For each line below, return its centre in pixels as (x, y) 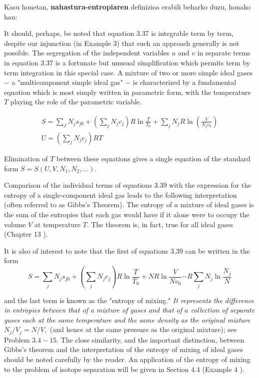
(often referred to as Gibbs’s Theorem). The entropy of (88, 204)
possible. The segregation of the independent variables (87, 53)
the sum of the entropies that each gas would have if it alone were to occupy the (127, 214)
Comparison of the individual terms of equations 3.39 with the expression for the (128, 185)
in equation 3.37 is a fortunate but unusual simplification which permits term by (127, 62)
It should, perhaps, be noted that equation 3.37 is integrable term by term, (119, 33)
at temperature (58, 224)
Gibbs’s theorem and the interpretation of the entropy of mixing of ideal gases (124, 349)
